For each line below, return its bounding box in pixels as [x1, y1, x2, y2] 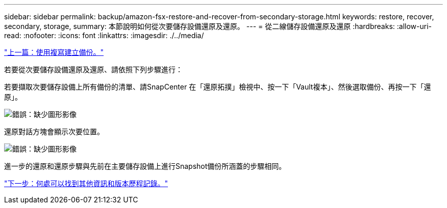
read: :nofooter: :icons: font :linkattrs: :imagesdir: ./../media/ [4, 31, 204, 40]
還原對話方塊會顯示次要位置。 [4, 127, 104, 136]
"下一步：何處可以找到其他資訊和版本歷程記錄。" [4, 179, 168, 188]
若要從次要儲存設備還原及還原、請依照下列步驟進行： [4, 65, 183, 74]
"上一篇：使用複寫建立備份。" [4, 48, 104, 56]
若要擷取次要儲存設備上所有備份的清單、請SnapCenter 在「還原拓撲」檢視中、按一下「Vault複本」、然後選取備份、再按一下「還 [4, 82, 431, 91]
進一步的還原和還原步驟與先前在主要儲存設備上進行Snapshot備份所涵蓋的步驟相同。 [4, 162, 286, 170]
